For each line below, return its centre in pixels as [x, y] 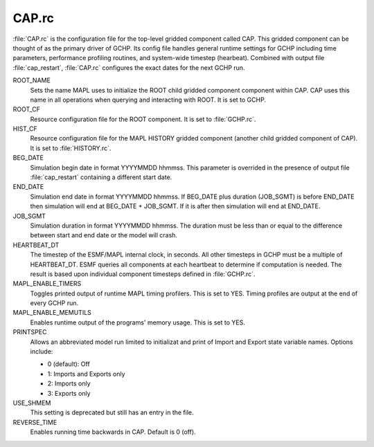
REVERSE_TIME [35, 422]
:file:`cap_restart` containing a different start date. [101, 177]
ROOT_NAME [32, 80]
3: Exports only [69, 393]
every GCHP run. [54, 303]
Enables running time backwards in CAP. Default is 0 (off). [113, 432]
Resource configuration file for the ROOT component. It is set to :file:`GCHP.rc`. [143, 119]
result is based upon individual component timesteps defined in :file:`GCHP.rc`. [143, 274]
